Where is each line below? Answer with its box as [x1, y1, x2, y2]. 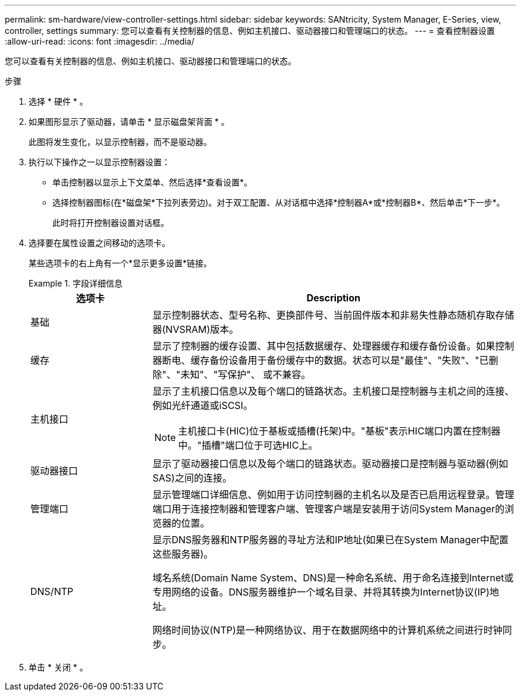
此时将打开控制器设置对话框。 [52, 218, 169, 228]
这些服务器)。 [152, 548, 214, 560]
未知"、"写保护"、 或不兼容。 [180, 369, 311, 380]
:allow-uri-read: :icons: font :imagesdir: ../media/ [5, 36, 194, 46]
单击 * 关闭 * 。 [29, 662, 88, 672]
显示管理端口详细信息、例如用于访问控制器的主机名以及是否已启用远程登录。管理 [152, 489, 514, 500]
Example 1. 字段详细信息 [29, 278, 123, 288]
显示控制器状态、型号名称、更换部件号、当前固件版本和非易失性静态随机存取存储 [152, 309, 514, 321]
